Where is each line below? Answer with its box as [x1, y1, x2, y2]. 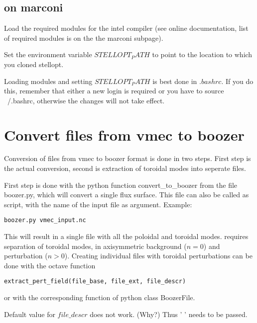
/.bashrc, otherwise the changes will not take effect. [7, 95, 165, 105]
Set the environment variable [4, 49, 92, 60]
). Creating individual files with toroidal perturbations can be [64, 250, 253, 261]
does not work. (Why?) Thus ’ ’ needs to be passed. [90, 309, 248, 319]
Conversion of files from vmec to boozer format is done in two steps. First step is [4, 153, 251, 163]
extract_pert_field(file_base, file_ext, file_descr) [4, 278, 186, 285]
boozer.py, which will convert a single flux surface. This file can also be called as [4, 189, 249, 200]
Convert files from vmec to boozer [4, 124, 245, 145]
